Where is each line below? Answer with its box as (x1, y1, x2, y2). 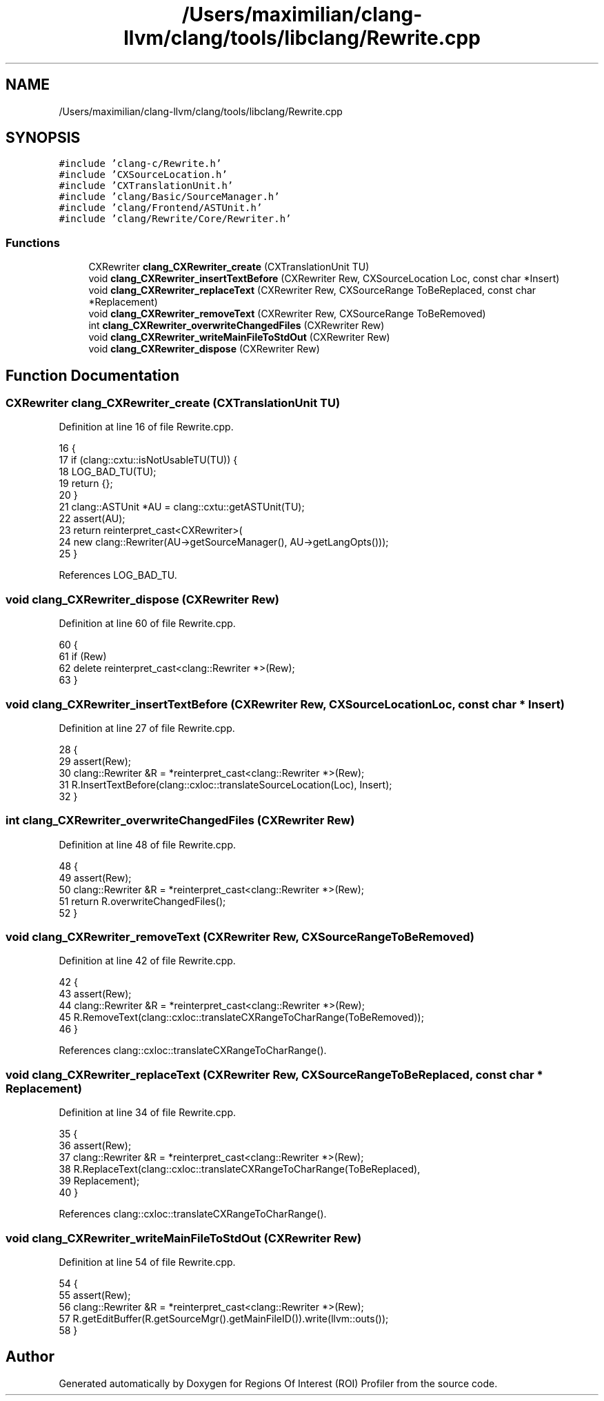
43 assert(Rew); (59, 988, 132, 1000)
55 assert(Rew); (59, 1289, 131, 1301)
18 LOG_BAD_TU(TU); (59, 466, 157, 478)
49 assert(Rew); (59, 871, 132, 884)
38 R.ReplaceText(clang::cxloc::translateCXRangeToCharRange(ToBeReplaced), (59, 1163, 421, 1175)
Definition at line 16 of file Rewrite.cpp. (59, 421, 234, 433)
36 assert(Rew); (59, 1140, 132, 1152)
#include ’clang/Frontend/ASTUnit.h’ (59, 202, 263, 214)
